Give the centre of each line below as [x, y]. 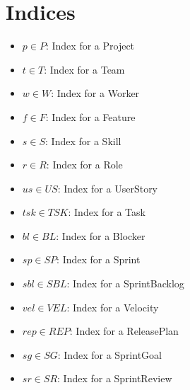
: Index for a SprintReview [115, 378]
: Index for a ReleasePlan [124, 331]
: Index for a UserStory [108, 188]
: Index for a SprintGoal [109, 354]
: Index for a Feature [90, 116]
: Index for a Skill [83, 140]
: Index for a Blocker [101, 235]
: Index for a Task [107, 212]
